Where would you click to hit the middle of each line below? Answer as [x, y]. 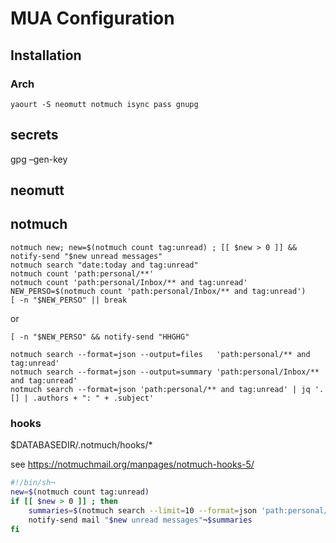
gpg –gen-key [39, 159]
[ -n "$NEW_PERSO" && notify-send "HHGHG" [100, 337]
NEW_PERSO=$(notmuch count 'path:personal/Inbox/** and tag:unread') [158, 291]
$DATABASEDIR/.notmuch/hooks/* [81, 445]
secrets [34, 135]
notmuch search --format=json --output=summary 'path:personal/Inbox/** [165, 372]
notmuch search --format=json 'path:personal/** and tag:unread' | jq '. [167, 389]
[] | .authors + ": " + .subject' [82, 398]
